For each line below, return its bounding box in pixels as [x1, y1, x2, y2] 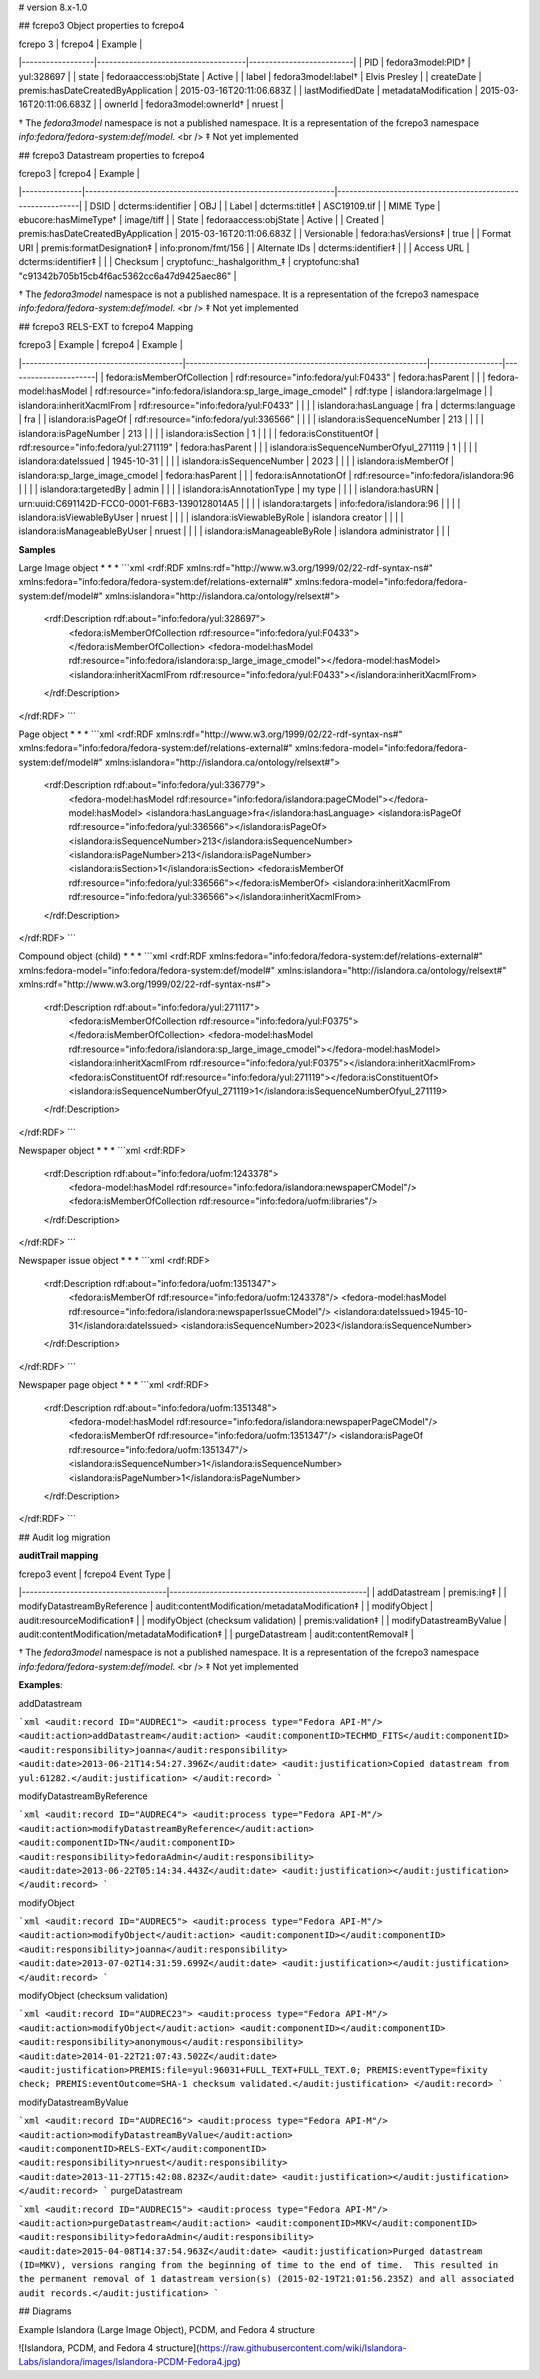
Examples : [18, 1679, 64, 1691]
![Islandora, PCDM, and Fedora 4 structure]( [18, 2342, 200, 2354]
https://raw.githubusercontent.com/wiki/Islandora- [198, 2342, 407, 2354]
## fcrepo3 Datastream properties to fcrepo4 [18, 149, 205, 161]
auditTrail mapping [18, 1550, 99, 1562]
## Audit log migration [18, 1531, 111, 1543]
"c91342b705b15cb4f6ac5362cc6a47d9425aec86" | [18, 270, 237, 282]
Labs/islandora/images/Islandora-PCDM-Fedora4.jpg [18, 2356, 238, 2368]
